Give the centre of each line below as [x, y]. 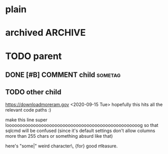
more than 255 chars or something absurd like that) [59, 136]
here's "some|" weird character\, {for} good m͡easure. [62, 146]
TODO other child [33, 92]
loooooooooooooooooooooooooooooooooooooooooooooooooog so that [82, 125]
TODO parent [34, 56]
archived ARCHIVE [46, 33]
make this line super [26, 120]
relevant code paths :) [28, 110]
